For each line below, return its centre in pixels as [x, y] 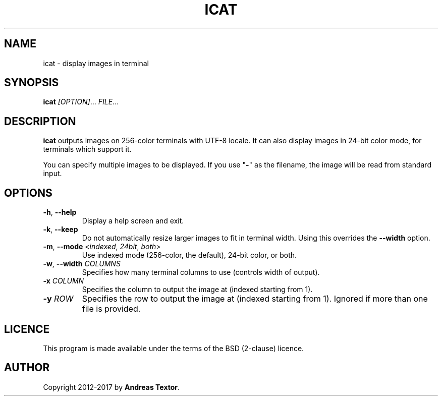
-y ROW [58, 299]
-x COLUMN [64, 281]
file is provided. [111, 309]
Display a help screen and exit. [133, 221]
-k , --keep [61, 230]
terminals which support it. [87, 149]
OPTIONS [28, 193]
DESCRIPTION [40, 121]
